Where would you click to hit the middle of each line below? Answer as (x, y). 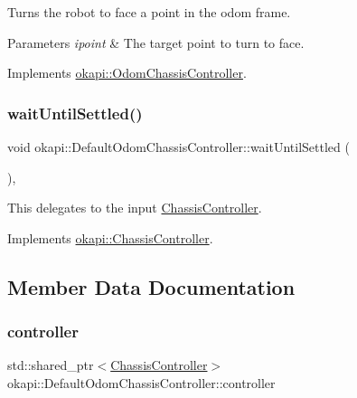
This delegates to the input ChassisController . (135, 208)
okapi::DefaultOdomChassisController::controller (141, 382)
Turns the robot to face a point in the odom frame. (149, 12)
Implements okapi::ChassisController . (110, 237)
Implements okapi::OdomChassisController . (127, 73)
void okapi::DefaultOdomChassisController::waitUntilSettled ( (178, 147)
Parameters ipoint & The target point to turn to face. (156, 42)
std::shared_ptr (51, 365)
